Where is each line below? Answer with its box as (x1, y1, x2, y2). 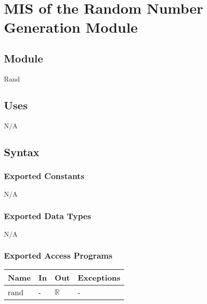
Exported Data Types (4, 209, 91, 222)
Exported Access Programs (4, 249, 113, 262)
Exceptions (77, 271, 121, 283)
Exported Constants (4, 169, 85, 182)
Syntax (4, 144, 39, 159)
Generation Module (4, 17, 138, 37)
